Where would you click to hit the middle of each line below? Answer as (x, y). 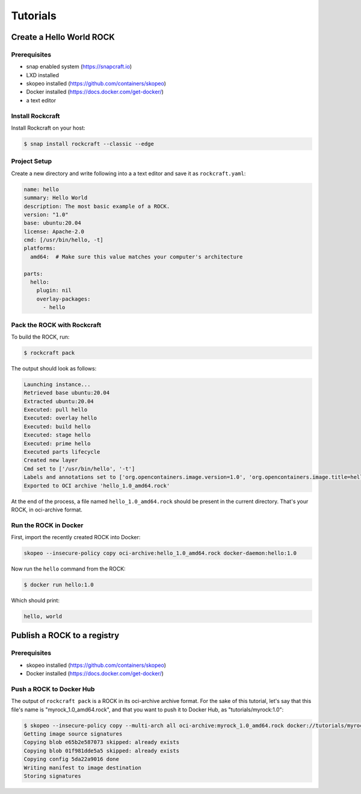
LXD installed (43, 75)
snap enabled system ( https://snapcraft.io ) (79, 67)
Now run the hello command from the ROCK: (68, 569)
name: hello (42, 189)
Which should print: (35, 601)
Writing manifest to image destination (82, 767)
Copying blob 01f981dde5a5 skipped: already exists (102, 751)
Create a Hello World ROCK (63, 37)
